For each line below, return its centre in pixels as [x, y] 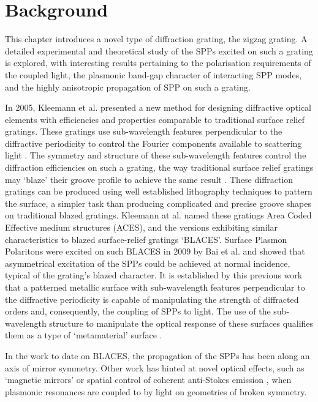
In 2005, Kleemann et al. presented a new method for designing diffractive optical [158, 107]
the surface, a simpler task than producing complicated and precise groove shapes [158, 203]
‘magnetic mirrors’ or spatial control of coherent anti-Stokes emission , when [148, 380]
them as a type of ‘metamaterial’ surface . [84, 335]
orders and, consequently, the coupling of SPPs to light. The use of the [138, 311]
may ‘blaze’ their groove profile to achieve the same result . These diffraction [149, 179]
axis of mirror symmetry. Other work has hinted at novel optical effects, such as [155, 367]
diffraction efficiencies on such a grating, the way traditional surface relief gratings [159, 167]
